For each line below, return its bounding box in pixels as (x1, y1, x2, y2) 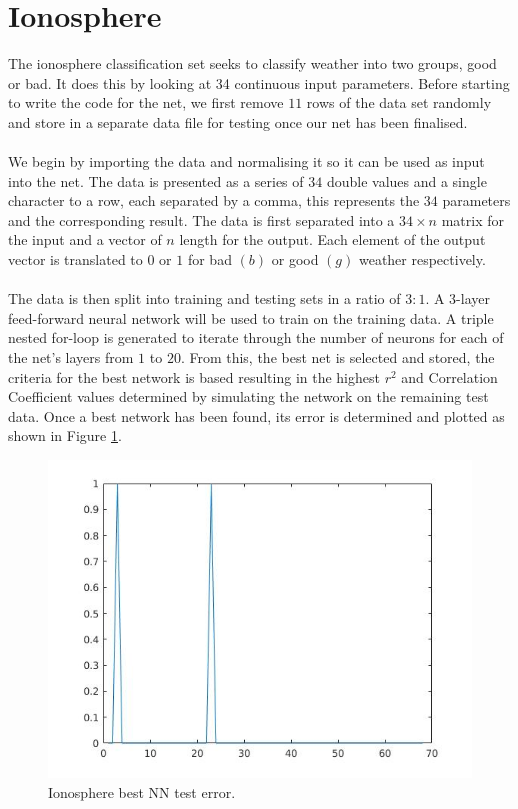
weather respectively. (358, 249, 486, 270)
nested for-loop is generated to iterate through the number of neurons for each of (8, 327, 504, 348)
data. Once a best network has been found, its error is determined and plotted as (8, 405, 505, 426)
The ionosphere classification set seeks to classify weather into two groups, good (8, 53, 497, 74)
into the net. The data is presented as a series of (8, 170, 304, 191)
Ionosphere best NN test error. (48, 781, 236, 802)
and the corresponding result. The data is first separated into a (8, 209, 395, 230)
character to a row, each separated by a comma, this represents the (8, 190, 420, 211)
